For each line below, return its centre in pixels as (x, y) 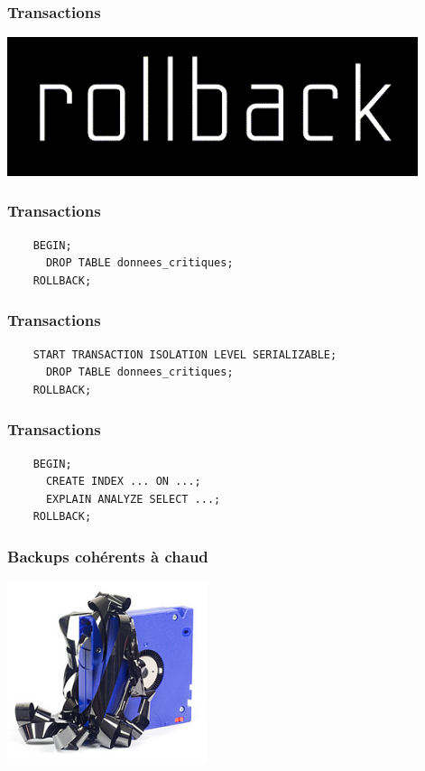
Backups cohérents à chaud (108, 556)
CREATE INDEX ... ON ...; (123, 482)
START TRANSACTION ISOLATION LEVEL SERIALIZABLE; (185, 354)
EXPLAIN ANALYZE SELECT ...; (133, 499)
